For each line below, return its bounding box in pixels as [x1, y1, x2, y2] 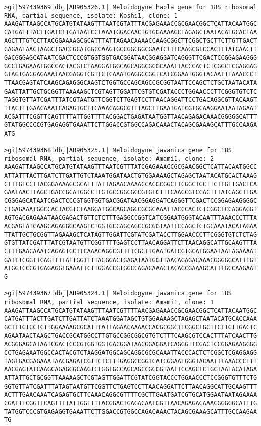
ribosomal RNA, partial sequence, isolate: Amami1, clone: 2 [4, 155, 214, 162]
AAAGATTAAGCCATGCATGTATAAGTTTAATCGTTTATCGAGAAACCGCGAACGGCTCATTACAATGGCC [4, 163, 257, 171]
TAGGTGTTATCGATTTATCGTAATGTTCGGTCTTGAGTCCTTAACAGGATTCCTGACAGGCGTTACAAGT [4, 96, 257, 104]
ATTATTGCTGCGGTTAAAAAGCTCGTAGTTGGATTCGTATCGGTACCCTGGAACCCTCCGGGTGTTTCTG [4, 374, 257, 381]
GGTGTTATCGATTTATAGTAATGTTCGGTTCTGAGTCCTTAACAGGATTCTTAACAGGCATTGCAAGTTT [4, 382, 257, 390]
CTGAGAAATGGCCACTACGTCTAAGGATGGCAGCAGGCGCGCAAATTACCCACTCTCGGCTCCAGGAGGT [4, 205, 257, 213]
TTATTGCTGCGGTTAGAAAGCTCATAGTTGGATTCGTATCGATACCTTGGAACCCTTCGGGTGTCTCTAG [4, 231, 257, 238]
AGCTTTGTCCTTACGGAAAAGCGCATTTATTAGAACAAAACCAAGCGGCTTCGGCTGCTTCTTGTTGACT [4, 37, 257, 45]
